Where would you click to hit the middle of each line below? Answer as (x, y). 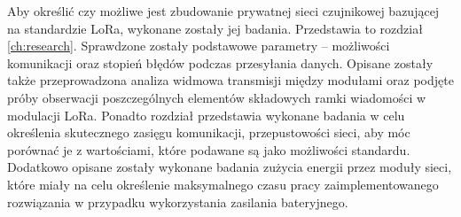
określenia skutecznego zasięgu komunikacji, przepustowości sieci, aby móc (209, 132)
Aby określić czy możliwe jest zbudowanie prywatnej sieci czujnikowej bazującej (223, 11)
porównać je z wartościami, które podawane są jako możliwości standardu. (209, 149)
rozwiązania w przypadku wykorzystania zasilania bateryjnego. (178, 201)
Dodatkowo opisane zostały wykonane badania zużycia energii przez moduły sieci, (230, 167)
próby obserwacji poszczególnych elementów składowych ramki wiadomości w (217, 97)
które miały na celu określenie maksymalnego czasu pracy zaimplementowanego (223, 184)
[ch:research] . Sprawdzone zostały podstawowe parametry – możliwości (199, 46)
